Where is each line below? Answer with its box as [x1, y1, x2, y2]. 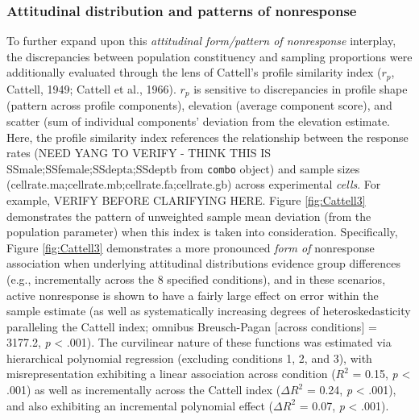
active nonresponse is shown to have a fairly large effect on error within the [6, 286, 379, 303]
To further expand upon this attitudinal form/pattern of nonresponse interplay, [6, 32, 396, 49]
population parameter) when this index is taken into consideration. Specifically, [6, 223, 398, 240]
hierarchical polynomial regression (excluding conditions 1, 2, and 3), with [6, 349, 372, 366]
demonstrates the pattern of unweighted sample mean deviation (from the [6, 207, 371, 224]
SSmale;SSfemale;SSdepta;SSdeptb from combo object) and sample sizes [6, 160, 360, 177]
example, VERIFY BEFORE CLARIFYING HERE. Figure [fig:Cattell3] [6, 191, 366, 208]
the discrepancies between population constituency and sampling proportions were [6, 48, 413, 64]
